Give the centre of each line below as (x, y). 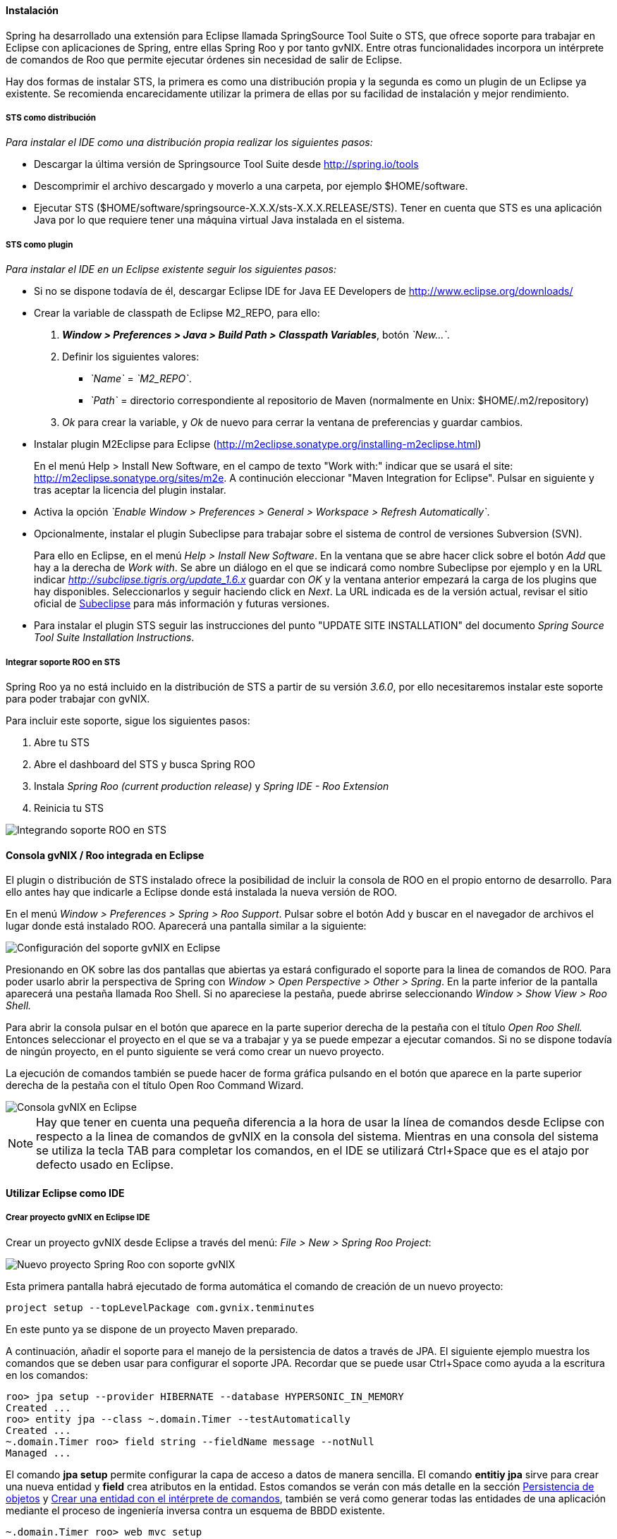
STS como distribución (51, 118)
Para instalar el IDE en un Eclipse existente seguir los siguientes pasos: (171, 269)
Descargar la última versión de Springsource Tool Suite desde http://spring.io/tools (226, 164)
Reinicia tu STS (69, 808)
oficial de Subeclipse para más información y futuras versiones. (182, 604)
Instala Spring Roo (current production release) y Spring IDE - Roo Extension (212, 786)
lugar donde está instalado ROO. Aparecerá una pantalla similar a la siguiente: (186, 926)
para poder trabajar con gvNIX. (78, 698)
